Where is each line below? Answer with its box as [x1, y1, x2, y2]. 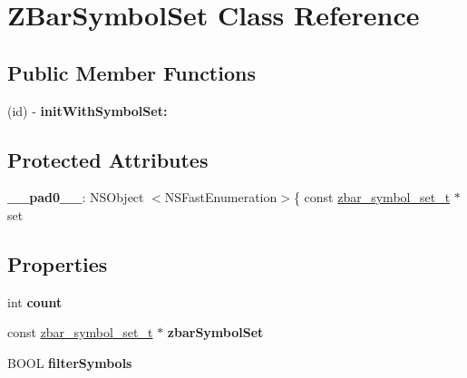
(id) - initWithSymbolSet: [7, 101, 168, 120]
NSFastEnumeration [164, 188, 277, 207]
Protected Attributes [7, 145, 209, 173]
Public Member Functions [7, 58, 256, 86]
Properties [7, 249, 108, 277]
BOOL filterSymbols [7, 353, 132, 372]
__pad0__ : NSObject [7, 188, 144, 207]
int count [7, 292, 63, 311]
